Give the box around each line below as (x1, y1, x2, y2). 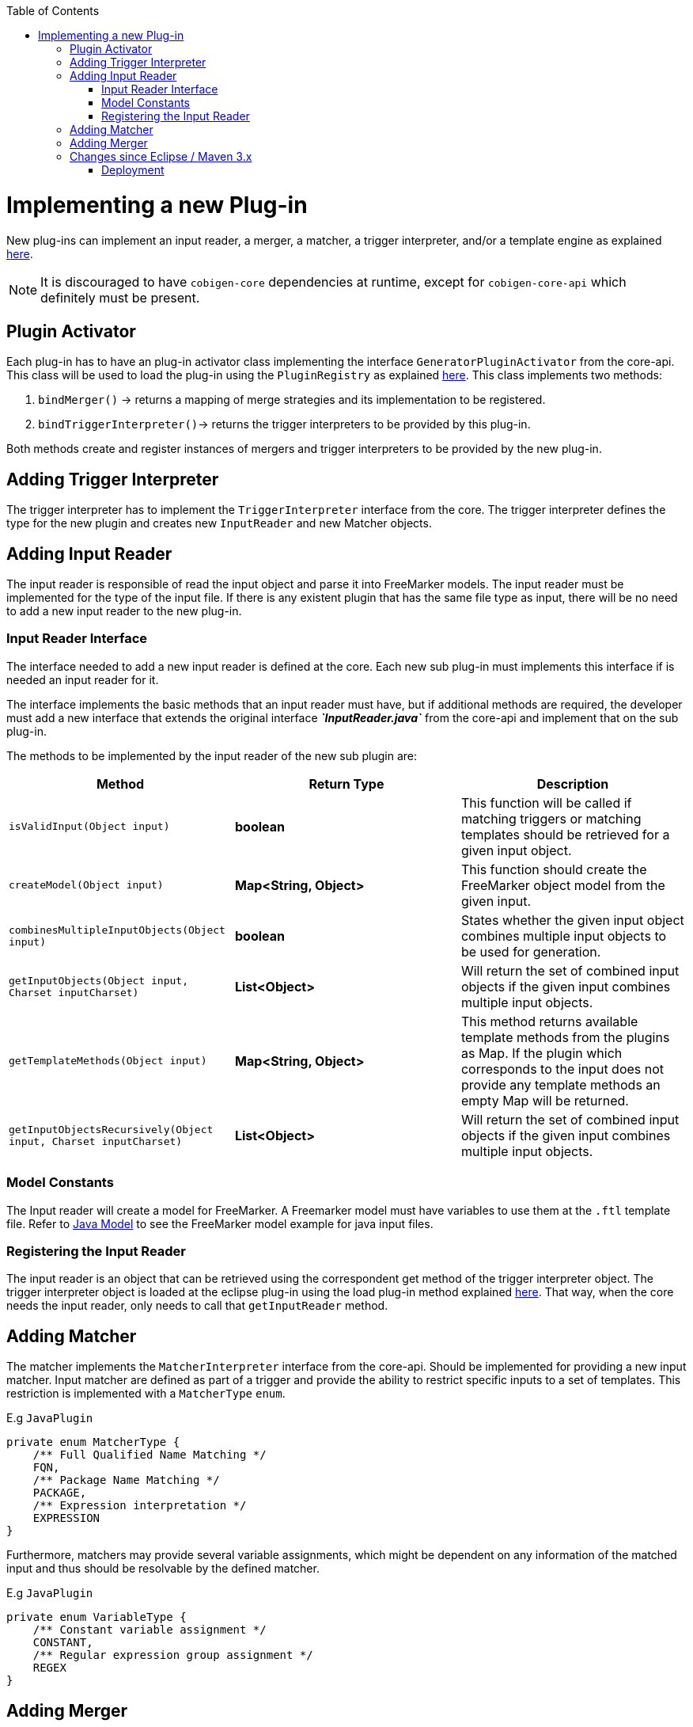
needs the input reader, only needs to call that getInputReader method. (6, 1299, 388, 1313)
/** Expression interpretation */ (32, 1499, 247, 1512)
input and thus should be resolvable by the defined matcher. (6, 1562, 320, 1576)
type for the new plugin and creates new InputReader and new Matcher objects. (6, 516, 432, 531)
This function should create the (460, 861, 647, 877)
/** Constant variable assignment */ (32, 1623, 267, 1637)
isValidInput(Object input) (9, 820, 170, 833)
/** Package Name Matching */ (32, 1474, 220, 1487)
